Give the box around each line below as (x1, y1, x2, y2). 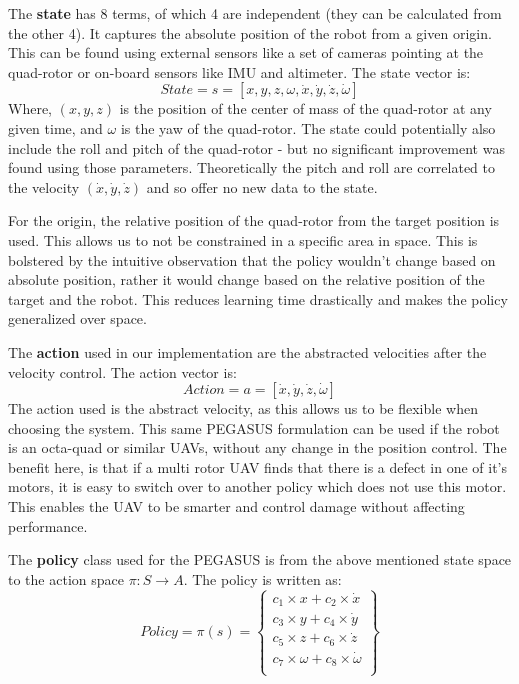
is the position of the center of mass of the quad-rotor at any (119, 98, 492, 119)
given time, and (8, 117, 103, 138)
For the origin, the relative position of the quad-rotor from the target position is (8, 210, 500, 231)
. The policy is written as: (183, 568, 342, 589)
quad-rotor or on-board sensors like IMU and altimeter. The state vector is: (8, 61, 471, 82)
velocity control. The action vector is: (8, 361, 237, 382)
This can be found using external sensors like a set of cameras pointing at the (8, 42, 484, 63)
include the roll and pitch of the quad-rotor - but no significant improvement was (8, 137, 505, 158)
